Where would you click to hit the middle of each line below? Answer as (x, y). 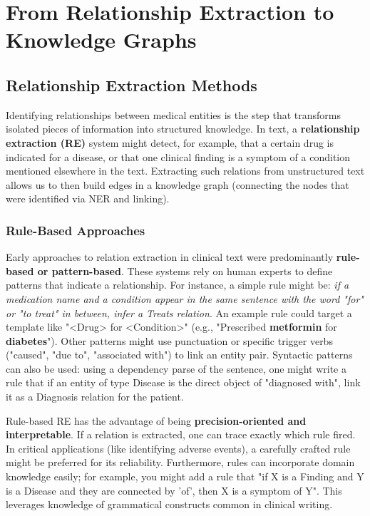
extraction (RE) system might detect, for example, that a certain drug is (170, 142)
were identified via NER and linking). (88, 198)
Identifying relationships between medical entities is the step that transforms (174, 114)
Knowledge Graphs (101, 40)
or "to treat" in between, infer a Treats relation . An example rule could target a (179, 313)
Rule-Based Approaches (76, 230)
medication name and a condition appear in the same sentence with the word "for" (185, 298)
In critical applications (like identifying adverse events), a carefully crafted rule (178, 448)
